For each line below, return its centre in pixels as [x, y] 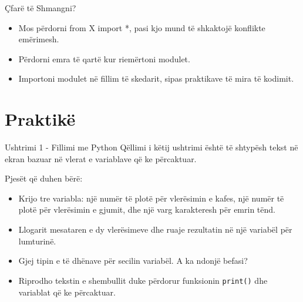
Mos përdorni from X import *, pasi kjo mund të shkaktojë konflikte [142, 27]
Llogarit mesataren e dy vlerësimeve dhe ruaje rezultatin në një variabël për [155, 229]
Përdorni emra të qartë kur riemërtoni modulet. [104, 58]
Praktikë [40, 119]
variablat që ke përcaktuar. [67, 292]
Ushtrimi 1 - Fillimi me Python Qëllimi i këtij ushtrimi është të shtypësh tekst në [151, 147]
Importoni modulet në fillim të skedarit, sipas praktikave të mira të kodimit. [156, 78]
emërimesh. [39, 39]
